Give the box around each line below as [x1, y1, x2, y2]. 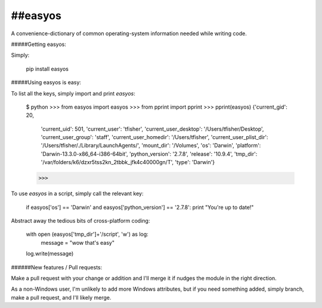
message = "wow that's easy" [41, 239, 114, 246]
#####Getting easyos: [11, 41, 67, 48]
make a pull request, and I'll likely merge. [11, 294, 112, 301]
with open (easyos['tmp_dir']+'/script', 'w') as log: [26, 230, 148, 238]
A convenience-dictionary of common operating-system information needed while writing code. [11, 30, 247, 37]
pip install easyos [26, 65, 69, 72]
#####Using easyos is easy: [11, 79, 82, 86]
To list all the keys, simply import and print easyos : [11, 90, 135, 97]
